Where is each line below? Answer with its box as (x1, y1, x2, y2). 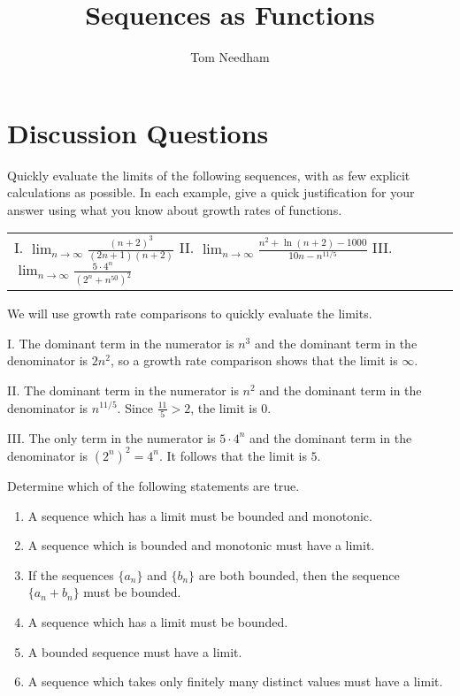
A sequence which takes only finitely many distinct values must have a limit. (27, 672, 443, 691)
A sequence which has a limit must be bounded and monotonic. (27, 506, 372, 524)
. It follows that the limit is (158, 446, 307, 464)
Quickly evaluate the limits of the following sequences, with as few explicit (7, 165, 410, 184)
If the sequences (27, 565, 114, 584)
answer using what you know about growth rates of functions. (7, 200, 342, 218)
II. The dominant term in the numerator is (7, 380, 239, 399)
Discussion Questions (7, 114, 269, 150)
